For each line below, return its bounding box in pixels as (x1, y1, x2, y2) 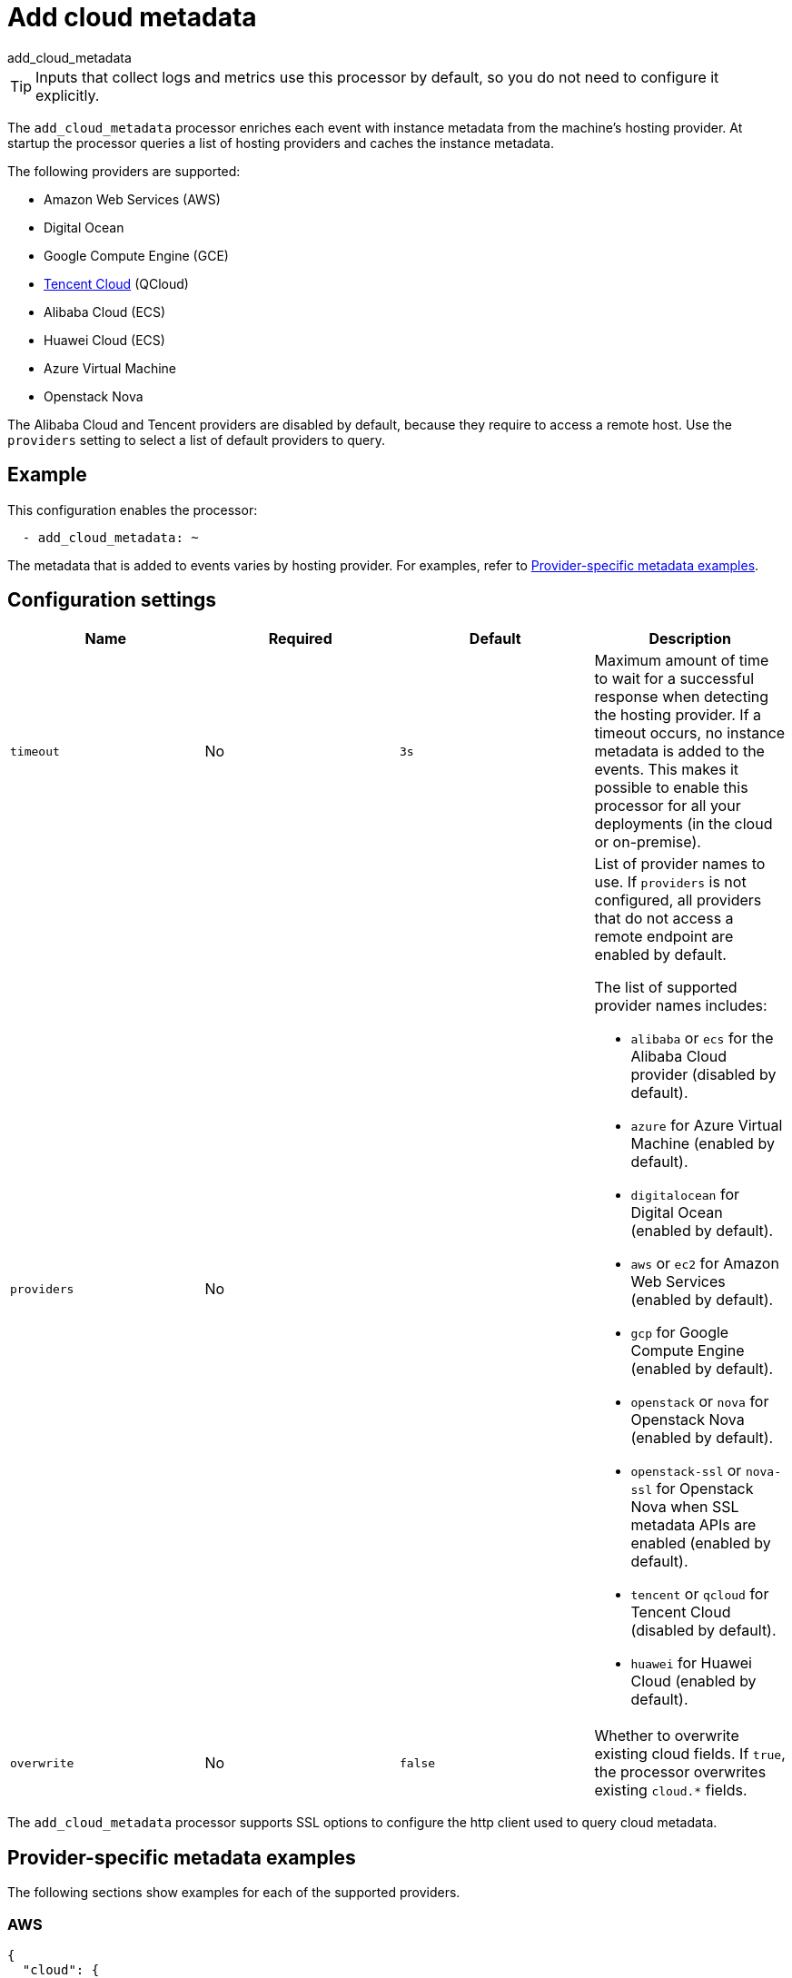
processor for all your (594, 796, 741, 816)
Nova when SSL (630, 1498, 739, 1517)
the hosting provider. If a (594, 706, 762, 725)
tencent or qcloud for (630, 1585, 769, 1604)
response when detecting (594, 687, 769, 707)
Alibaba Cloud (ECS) (44, 303, 166, 320)
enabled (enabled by (630, 1534, 771, 1553)
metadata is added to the (594, 742, 765, 761)
